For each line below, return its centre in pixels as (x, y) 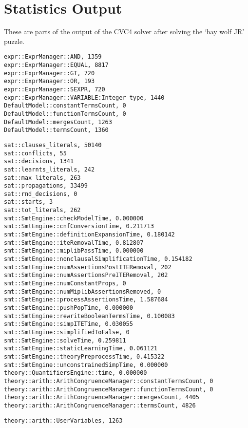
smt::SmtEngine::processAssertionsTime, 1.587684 (86, 300)
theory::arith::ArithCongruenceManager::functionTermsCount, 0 (109, 389)
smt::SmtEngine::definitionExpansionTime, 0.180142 (89, 235)
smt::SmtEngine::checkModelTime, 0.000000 (74, 218)
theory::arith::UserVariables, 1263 (63, 420)
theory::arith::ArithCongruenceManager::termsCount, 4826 (100, 405)
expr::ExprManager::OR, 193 (49, 81)
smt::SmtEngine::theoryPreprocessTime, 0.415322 (84, 356)
